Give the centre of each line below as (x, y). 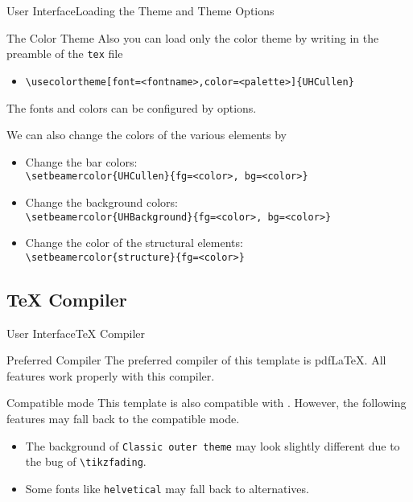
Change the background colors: (101, 202)
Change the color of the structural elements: (134, 243)
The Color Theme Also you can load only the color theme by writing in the (193, 37)
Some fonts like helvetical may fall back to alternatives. (167, 488)
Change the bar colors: (81, 161)
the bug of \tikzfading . (86, 461)
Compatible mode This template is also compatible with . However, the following (206, 403)
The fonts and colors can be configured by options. (132, 107)
